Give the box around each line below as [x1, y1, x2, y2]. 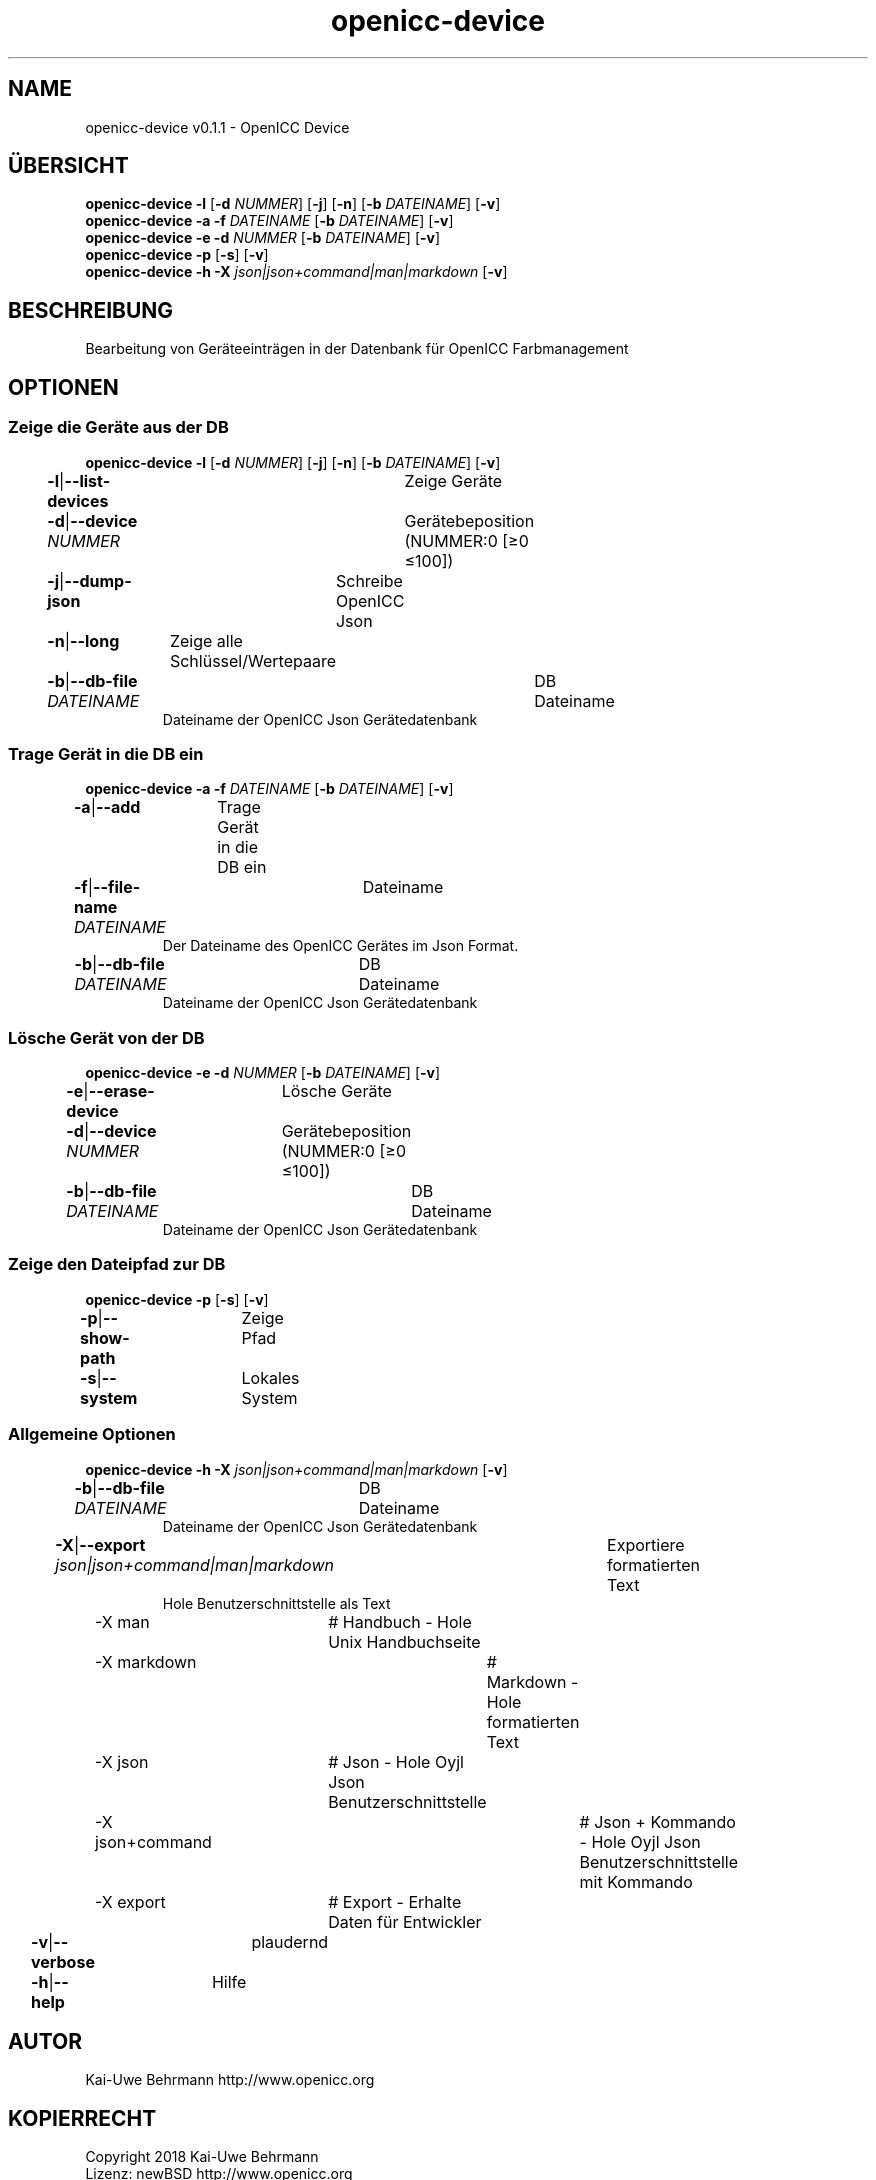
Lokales [241, 1367, 300, 1388]
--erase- [88, 1081, 155, 1101]
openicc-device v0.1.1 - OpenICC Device [85, 118, 350, 136]
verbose [30, 1951, 95, 1972]
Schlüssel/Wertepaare [169, 650, 336, 671]
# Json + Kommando [579, 1811, 736, 1832]
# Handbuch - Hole [328, 1611, 472, 1632]
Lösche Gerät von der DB [8, 1027, 205, 1048]
